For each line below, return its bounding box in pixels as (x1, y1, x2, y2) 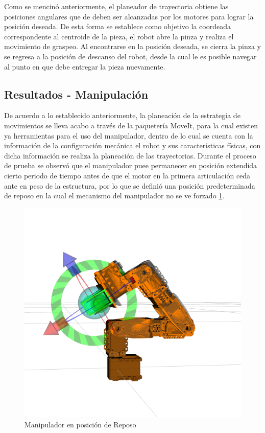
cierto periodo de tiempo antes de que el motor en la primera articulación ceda (4, 170, 251, 180)
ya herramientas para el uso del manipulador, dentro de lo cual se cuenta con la (4, 130, 253, 141)
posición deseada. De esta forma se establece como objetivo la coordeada (4, 21, 231, 32)
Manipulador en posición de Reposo (25, 419, 136, 429)
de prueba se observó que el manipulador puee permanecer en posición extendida (4, 160, 257, 171)
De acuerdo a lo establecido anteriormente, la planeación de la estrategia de (4, 110, 240, 121)
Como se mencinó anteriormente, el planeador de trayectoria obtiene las (4, 1, 229, 11)
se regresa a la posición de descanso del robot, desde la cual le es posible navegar (4, 51, 257, 61)
